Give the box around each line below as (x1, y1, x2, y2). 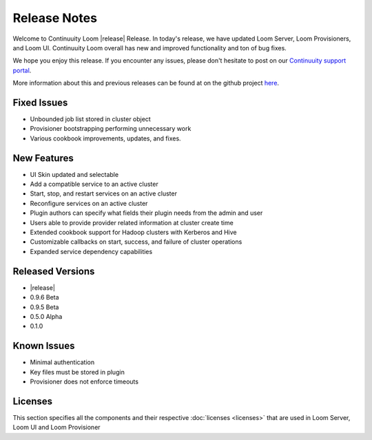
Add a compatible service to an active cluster (30, 180, 158, 189)
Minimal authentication (30, 358, 95, 366)
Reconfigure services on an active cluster (30, 199, 148, 207)
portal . (12, 66, 32, 74)
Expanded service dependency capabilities (30, 247, 153, 255)
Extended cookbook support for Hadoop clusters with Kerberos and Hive (30, 228, 237, 237)
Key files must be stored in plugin (30, 368, 125, 376)
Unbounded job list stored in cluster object (30, 115, 151, 123)
